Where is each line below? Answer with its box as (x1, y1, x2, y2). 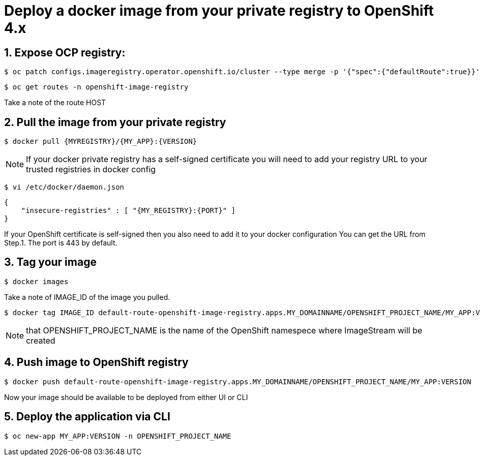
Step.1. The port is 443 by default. (4, 238, 117, 248)
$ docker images (4, 277, 69, 286)
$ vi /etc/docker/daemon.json (4, 183, 125, 192)
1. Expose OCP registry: (4, 46, 126, 59)
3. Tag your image (4, 256, 97, 269)
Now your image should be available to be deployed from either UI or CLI (4, 392, 248, 402)
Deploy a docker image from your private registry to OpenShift (4, 2, 434, 19)
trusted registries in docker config (26, 164, 156, 175)
